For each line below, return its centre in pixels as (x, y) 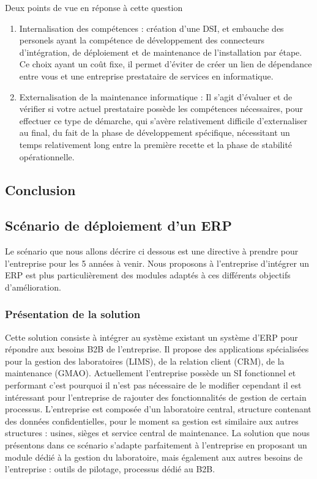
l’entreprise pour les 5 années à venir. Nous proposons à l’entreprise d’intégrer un (157, 263)
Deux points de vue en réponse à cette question (94, 7)
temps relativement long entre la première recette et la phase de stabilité (156, 144)
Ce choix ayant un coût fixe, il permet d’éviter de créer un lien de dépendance (166, 64)
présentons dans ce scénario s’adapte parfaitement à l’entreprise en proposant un (156, 445)
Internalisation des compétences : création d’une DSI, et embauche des (151, 28)
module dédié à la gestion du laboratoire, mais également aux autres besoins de (154, 457)
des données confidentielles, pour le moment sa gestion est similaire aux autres (152, 421)
